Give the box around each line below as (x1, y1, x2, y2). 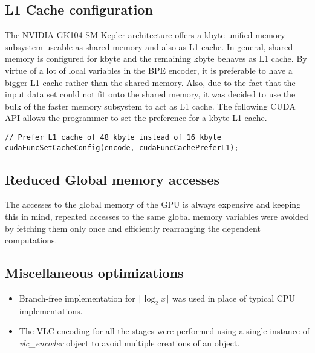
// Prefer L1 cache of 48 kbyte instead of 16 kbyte (5, 133, 221, 142)
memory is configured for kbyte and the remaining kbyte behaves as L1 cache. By (5, 52, 307, 65)
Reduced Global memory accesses (5, 170, 220, 188)
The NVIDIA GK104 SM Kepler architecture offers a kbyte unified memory (5, 28, 285, 41)
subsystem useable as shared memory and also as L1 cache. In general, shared (5, 40, 293, 53)
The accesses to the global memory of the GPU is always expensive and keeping (5, 198, 301, 211)
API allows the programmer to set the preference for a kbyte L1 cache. (5, 111, 267, 124)
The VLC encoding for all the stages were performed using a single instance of (19, 325, 310, 337)
